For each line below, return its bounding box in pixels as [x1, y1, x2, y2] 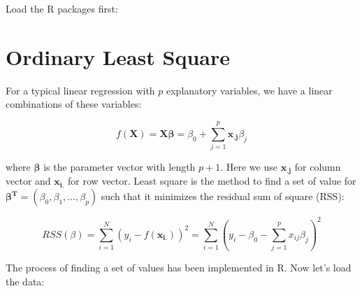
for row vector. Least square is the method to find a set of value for [68, 173, 356, 188]
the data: [6, 274, 45, 288]
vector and [6, 173, 51, 188]
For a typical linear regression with [6, 83, 155, 97]
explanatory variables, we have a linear [166, 83, 333, 97]
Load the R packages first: [6, 1, 118, 15]
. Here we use [220, 159, 277, 174]
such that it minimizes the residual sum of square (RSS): [101, 189, 345, 204]
